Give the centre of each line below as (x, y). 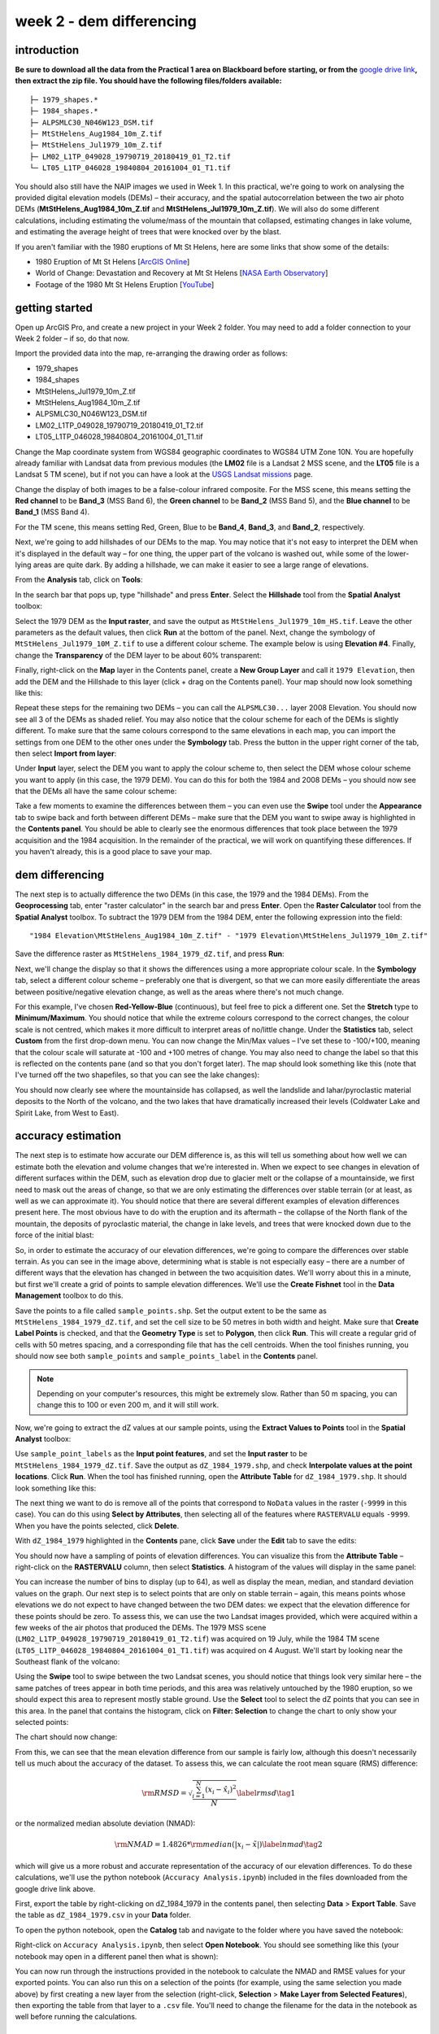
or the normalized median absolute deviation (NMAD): (105, 1823)
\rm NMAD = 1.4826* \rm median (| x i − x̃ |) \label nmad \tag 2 (218, 1845)
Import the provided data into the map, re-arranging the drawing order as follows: (152, 353)
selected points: (42, 1722)
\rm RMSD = (164, 1793)
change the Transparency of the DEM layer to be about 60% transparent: (138, 655)
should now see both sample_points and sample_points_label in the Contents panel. (167, 1356)
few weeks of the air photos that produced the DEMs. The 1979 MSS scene (141, 1627)
